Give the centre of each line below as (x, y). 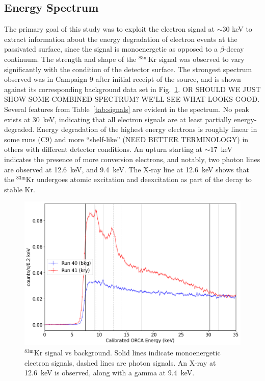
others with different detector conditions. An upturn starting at (103, 149)
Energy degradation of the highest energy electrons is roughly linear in (147, 129)
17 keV (221, 149)
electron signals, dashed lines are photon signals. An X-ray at (120, 362)
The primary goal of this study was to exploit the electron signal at (110, 29)
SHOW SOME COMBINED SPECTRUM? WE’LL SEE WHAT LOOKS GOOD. (132, 99)
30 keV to (237, 29)
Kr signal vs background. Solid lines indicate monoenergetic (127, 353)
